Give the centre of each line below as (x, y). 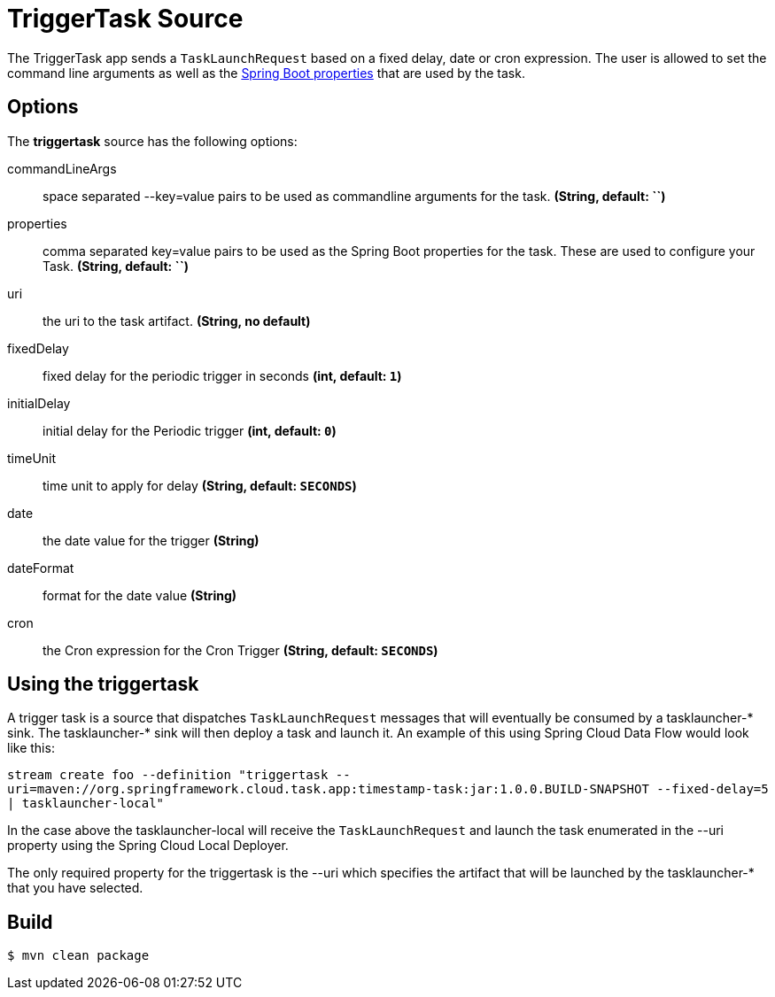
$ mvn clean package (78, 956)
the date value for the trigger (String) (151, 540)
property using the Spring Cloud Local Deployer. (148, 846)
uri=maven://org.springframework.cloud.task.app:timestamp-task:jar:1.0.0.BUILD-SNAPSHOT (328, 789)
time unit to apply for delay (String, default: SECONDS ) (200, 485)
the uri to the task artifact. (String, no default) (177, 321)
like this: (31, 748)
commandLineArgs (62, 168)
